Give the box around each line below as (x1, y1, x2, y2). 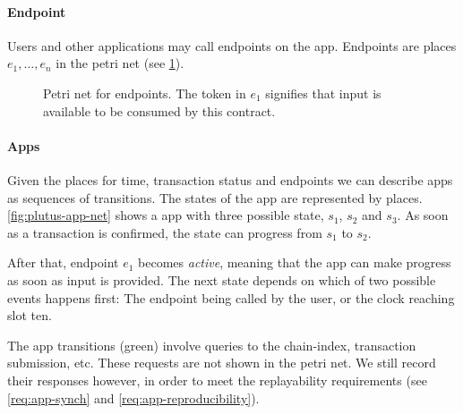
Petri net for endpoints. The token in (43, 83, 246, 102)
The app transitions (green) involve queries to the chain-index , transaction (7, 335, 416, 354)
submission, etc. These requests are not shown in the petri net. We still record (7, 353, 436, 372)
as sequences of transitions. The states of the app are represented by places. (7, 188, 423, 207)
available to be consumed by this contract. (43, 101, 276, 120)
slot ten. (7, 306, 52, 325)
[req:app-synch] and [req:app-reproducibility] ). (7, 388, 260, 407)
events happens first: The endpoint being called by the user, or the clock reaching (7, 288, 455, 307)
